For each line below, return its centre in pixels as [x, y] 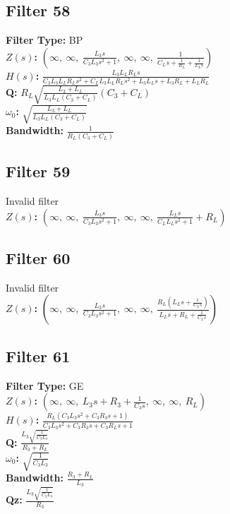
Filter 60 [38, 257]
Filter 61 [38, 355]
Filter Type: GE [45, 385]
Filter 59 [38, 171]
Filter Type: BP [44, 40]
